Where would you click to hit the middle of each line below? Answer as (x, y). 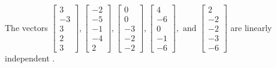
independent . (30, 58)
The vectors (26, 27)
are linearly (251, 27)
